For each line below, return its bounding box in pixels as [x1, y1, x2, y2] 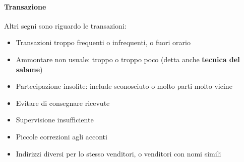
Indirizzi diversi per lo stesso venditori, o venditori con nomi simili [16, 148, 221, 158]
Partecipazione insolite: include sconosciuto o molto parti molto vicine [16, 81, 232, 91]
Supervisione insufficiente [16, 114, 94, 125]
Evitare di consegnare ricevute [16, 97, 110, 108]
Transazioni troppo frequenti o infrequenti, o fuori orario [16, 37, 191, 48]
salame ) [16, 64, 43, 74]
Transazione [4, 1, 46, 12]
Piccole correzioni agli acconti [16, 131, 107, 141]
